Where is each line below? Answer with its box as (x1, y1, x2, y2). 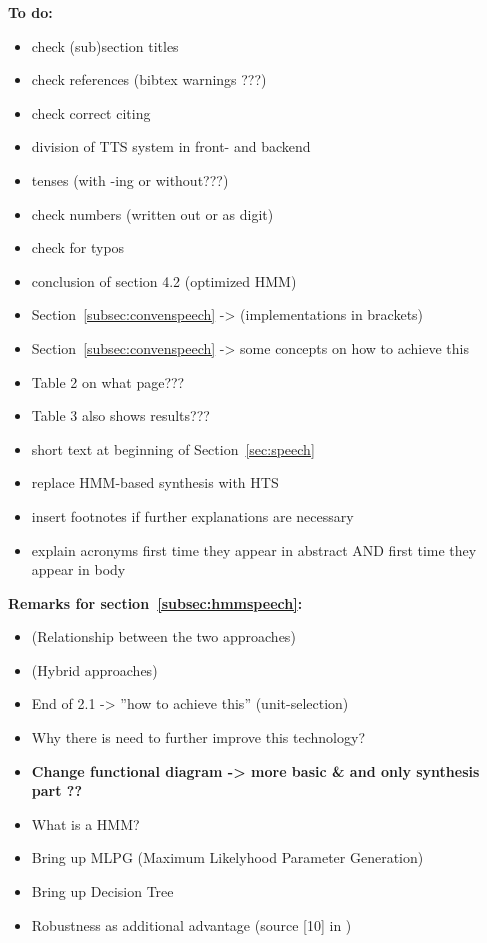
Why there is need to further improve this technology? (31, 727, 365, 748)
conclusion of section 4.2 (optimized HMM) (31, 270, 297, 291)
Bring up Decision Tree (31, 881, 174, 902)
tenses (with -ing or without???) (31, 169, 229, 190)
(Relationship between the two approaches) (31, 626, 296, 647)
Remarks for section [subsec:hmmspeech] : (8, 592, 303, 613)
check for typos (31, 237, 125, 258)
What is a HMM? (31, 813, 140, 834)
